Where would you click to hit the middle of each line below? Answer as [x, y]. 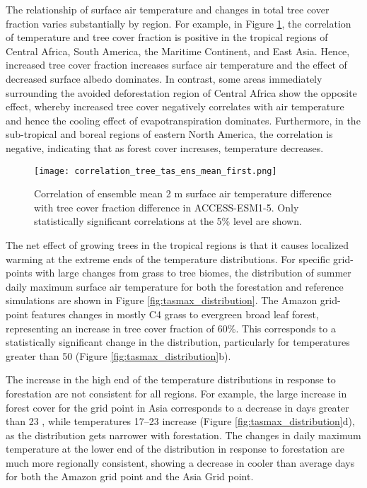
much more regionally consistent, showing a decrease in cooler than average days [180, 462]
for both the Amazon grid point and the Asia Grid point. [130, 476]
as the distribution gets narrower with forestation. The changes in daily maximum [183, 435]
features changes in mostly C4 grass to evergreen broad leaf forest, [175, 314]
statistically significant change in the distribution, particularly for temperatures [178, 342]
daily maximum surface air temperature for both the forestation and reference [175, 286]
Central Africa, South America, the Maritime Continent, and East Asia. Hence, [178, 51]
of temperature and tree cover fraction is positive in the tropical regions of [167, 37]
